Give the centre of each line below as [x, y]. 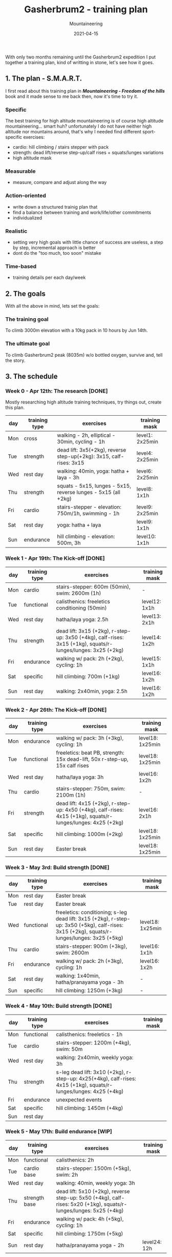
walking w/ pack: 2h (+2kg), [90, 658]
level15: [151, 658]
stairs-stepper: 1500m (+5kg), [94, 1168]
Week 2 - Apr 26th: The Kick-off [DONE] [56, 709]
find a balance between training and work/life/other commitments [82, 212]
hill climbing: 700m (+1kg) [88, 676]
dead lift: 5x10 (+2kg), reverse [93, 1191]
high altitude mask [32, 158]
